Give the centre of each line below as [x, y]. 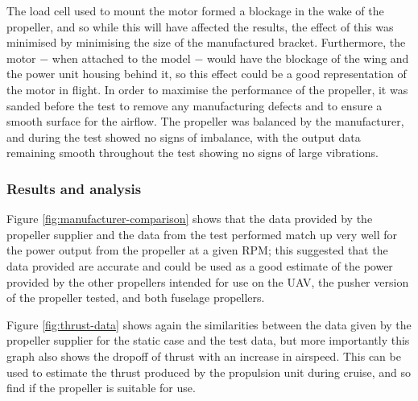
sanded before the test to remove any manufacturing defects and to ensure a [195, 105]
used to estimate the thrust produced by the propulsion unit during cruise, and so [209, 372]
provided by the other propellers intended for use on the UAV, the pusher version [208, 281]
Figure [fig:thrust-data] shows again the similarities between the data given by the [209, 324]
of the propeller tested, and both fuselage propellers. [136, 298]
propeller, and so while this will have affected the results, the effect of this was [200, 26]
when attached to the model [121, 58]
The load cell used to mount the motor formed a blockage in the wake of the [195, 10]
